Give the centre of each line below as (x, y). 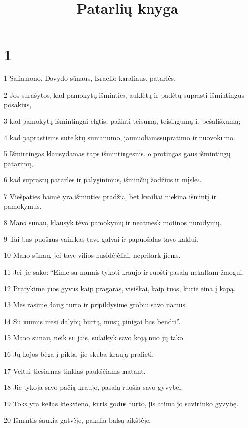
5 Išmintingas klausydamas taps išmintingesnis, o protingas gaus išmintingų (117, 154)
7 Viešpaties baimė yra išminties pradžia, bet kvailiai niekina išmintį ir (110, 196)
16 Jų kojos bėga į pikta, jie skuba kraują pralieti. (79, 354)
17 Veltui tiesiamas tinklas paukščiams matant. (75, 370)
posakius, (18, 104)
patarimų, (19, 163)
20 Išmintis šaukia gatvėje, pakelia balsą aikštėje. (77, 420)
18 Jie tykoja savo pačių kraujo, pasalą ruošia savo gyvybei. (94, 387)
